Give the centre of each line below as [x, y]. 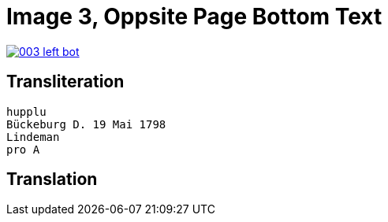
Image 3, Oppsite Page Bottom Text [194, 17]
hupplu [26, 111]
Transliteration [65, 82]
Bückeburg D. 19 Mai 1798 [86, 124]
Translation [52, 179]
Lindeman [33, 137]
